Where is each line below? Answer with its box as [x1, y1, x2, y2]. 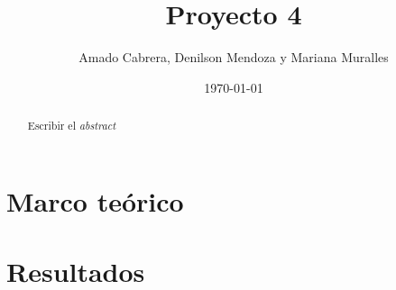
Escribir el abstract [27, 118, 116, 133]
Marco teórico [6, 182, 184, 219]
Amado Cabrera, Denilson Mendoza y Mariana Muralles [78, 48, 389, 67]
